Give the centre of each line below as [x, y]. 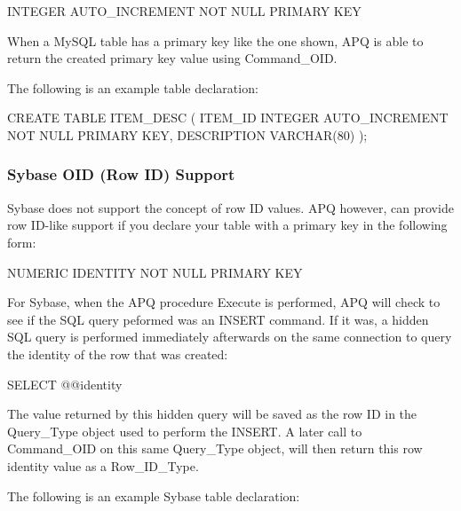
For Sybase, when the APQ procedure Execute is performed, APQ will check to [224, 302]
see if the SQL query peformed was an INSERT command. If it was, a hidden [218, 319]
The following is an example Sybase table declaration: [154, 495]
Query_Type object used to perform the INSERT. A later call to [185, 431]
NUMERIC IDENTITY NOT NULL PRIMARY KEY [155, 272]
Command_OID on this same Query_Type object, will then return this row [215, 448]
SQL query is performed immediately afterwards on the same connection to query [230, 337]
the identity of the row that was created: [118, 354]
